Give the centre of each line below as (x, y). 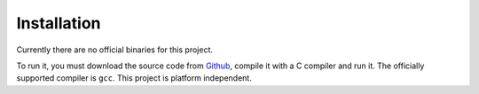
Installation (59, 23)
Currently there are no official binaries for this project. (114, 50)
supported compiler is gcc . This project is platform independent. (134, 78)
